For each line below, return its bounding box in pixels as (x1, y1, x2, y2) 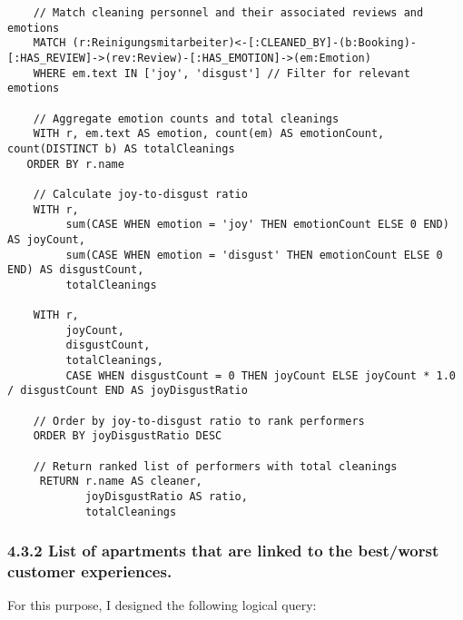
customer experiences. (7, 560, 172, 583)
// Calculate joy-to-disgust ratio (33, 187, 248, 201)
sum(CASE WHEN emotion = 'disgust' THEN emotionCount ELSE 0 (65, 248, 443, 261)
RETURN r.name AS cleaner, (39, 475, 202, 488)
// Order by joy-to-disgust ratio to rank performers (33, 414, 365, 428)
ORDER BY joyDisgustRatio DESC (33, 429, 222, 443)
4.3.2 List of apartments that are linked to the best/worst (7, 539, 439, 562)
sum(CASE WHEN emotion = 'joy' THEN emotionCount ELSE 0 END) (65, 218, 449, 231)
